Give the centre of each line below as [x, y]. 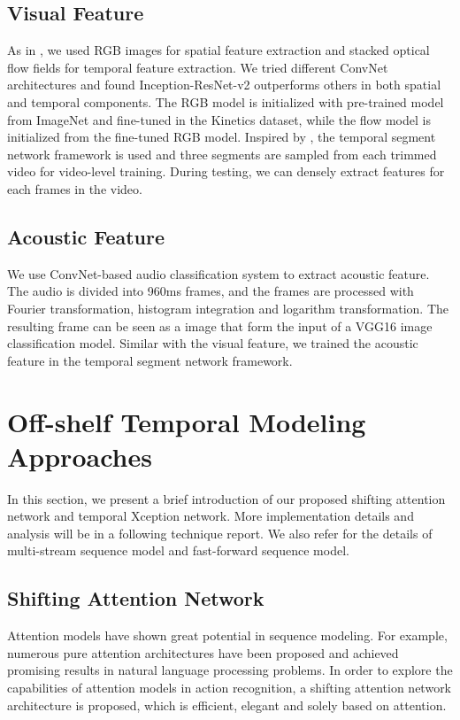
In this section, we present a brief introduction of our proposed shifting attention [226, 498]
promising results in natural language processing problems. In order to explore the [230, 670]
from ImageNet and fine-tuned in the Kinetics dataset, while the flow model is [219, 119]
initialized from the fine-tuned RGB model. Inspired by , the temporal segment [222, 137]
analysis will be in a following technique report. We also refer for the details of [220, 533]
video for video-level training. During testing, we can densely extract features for [226, 171]
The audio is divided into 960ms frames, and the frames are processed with [211, 291]
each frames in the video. [75, 188]
